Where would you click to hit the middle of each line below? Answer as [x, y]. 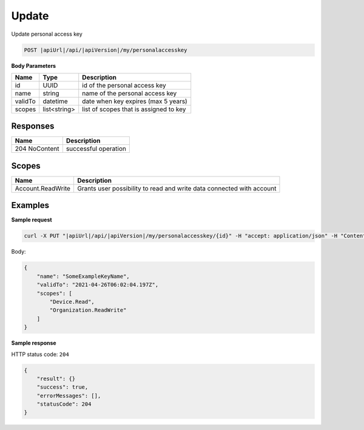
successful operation [96, 149]
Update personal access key [47, 34]
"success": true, [62, 387]
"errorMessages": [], [69, 395]
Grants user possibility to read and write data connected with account [177, 188]
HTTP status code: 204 [40, 354]
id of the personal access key [124, 85]
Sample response [34, 343]
